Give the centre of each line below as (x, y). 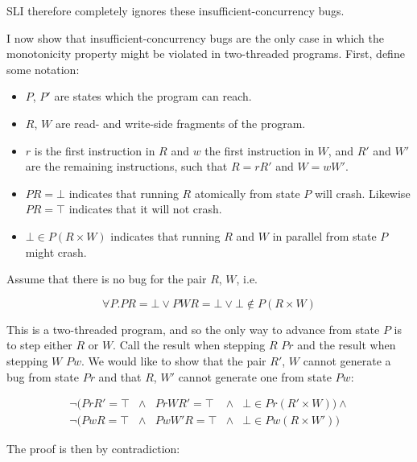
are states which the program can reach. (153, 96)
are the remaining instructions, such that (126, 166)
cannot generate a (347, 360)
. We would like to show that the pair (174, 360)
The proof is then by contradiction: (93, 449)
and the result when (347, 345)
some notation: (43, 69)
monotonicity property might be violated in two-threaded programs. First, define (206, 54)
